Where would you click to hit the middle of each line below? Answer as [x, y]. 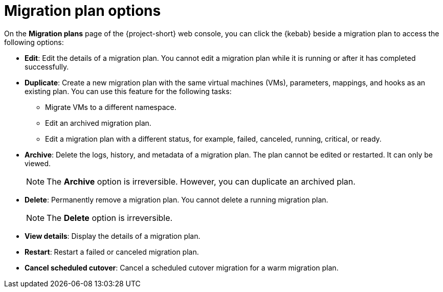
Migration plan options [83, 11]
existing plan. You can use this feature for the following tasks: [128, 91]
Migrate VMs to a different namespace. [111, 107]
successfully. [47, 66]
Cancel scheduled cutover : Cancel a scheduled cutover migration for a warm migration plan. [182, 267]
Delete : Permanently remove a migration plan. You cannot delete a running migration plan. [176, 199]
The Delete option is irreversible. [110, 218]
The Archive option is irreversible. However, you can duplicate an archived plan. [201, 181]
